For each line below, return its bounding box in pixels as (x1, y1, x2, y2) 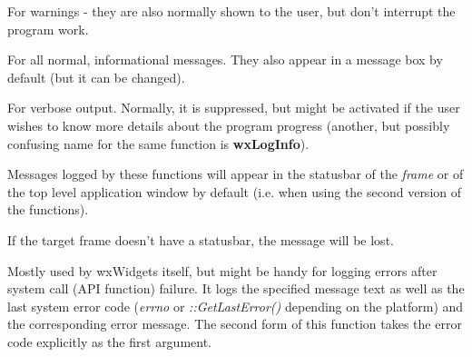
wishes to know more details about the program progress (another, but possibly (7, 115, 450, 134)
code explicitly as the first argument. (7, 332, 212, 351)
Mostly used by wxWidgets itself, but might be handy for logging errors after (7, 261, 438, 280)
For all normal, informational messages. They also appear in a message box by (7, 50, 443, 69)
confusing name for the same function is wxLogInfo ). (7, 134, 310, 153)
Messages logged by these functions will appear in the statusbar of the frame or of (7, 164, 464, 183)
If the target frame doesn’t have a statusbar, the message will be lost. (7, 230, 394, 249)
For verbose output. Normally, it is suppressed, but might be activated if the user (7, 98, 460, 117)
